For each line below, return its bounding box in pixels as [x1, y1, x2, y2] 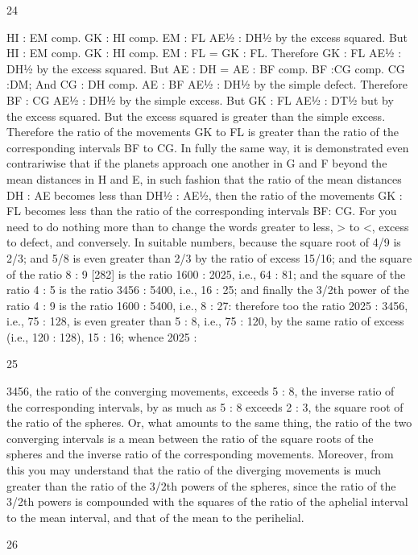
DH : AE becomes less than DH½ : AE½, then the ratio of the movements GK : [6, 186, 403, 203]
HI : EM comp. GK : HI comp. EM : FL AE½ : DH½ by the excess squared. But [6, 28, 408, 45]
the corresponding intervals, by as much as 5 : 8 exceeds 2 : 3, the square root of [6, 398, 404, 415]
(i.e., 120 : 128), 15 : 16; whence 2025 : [6, 328, 197, 345]
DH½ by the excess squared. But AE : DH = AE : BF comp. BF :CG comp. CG [6, 60, 405, 77]
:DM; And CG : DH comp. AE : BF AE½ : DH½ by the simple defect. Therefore [6, 76, 408, 93]
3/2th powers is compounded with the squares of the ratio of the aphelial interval [6, 493, 408, 510]
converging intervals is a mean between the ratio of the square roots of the [6, 429, 374, 446]
